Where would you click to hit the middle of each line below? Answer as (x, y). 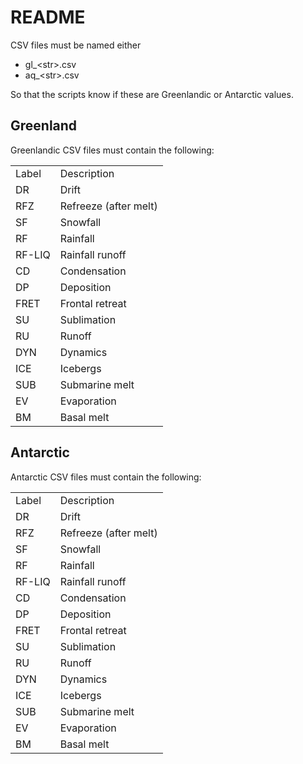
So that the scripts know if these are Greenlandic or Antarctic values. (152, 94)
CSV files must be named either (76, 45)
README (48, 17)
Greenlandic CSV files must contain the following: (112, 150)
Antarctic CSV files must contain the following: (106, 477)
